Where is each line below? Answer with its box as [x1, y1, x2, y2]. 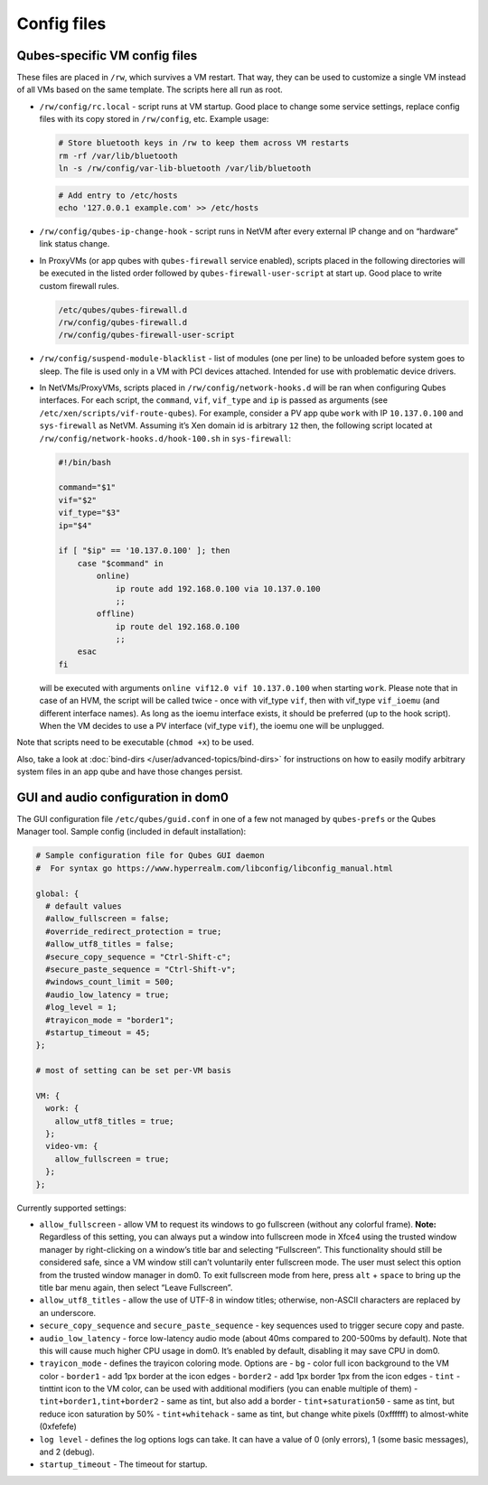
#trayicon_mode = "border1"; [45, 1014, 175, 1025]
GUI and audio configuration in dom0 [16, 789, 230, 805]
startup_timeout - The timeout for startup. [39, 1459, 208, 1470]
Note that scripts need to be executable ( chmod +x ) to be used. [16, 737, 255, 748]
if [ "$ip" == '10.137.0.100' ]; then [58, 546, 230, 556]
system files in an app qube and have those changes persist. [16, 766, 243, 777]
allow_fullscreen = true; [54, 1153, 170, 1164]
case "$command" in [77, 558, 164, 568]
